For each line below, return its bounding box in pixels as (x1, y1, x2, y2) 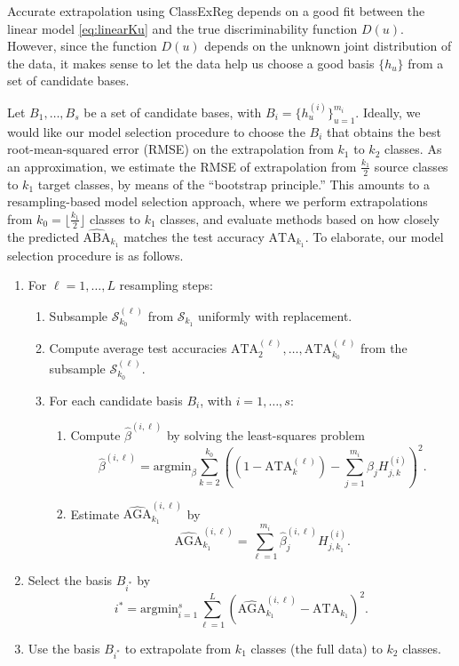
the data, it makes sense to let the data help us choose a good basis (7, 53, 375, 72)
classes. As (384, 140, 442, 158)
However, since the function (7, 36, 157, 55)
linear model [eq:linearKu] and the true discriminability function (7, 19, 358, 37)
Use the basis (28, 638, 100, 657)
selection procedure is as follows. (7, 245, 184, 264)
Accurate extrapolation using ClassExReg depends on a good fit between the (7, 2, 425, 20)
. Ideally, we (355, 102, 421, 121)
